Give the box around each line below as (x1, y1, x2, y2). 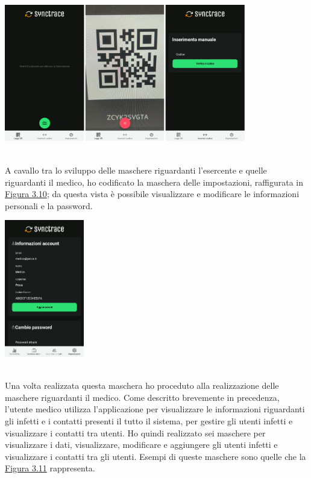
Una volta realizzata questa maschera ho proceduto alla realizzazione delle (5, 379, 279, 392)
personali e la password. (5, 199, 93, 212)
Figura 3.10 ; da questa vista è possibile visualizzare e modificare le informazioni (5, 187, 300, 200)
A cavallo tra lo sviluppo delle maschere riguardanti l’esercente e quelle (5, 163, 267, 176)
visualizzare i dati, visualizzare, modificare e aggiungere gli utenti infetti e (5, 438, 278, 451)
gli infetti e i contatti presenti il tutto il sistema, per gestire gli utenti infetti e (5, 415, 293, 427)
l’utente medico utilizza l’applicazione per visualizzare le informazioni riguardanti (5, 403, 305, 415)
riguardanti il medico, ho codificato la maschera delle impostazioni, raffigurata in (5, 175, 304, 188)
